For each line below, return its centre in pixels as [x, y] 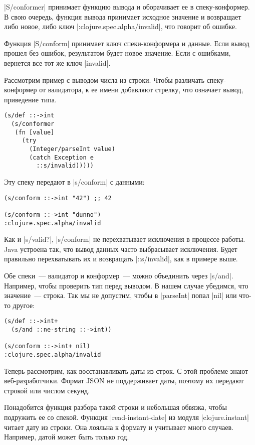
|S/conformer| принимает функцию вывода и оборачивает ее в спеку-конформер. [127, 7]
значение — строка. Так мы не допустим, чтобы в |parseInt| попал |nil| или [120, 295]
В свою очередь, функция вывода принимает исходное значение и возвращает [123, 16]
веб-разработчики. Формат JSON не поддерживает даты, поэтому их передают [124, 381]
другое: [24, 305]
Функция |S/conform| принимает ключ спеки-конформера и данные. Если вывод [127, 43]
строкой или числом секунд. [47, 390]
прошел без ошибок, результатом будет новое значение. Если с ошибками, [117, 53]
